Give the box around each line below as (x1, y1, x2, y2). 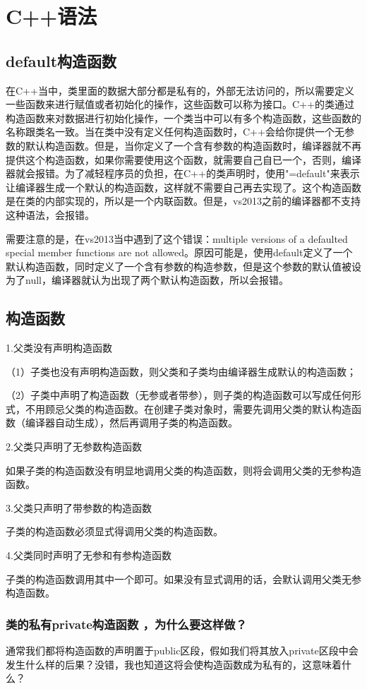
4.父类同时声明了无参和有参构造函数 (6, 548, 172, 563)
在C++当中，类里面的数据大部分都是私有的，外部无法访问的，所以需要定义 (6, 83, 354, 97)
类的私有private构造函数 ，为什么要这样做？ (6, 615, 247, 633)
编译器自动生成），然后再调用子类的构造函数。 (25, 415, 238, 430)
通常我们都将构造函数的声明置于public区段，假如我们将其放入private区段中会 (6, 643, 359, 658)
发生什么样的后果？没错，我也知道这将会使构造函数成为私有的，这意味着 (6, 657, 342, 671)
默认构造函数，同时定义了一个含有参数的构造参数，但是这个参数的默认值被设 (6, 258, 361, 273)
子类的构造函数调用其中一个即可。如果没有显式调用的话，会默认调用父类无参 (6, 571, 361, 586)
